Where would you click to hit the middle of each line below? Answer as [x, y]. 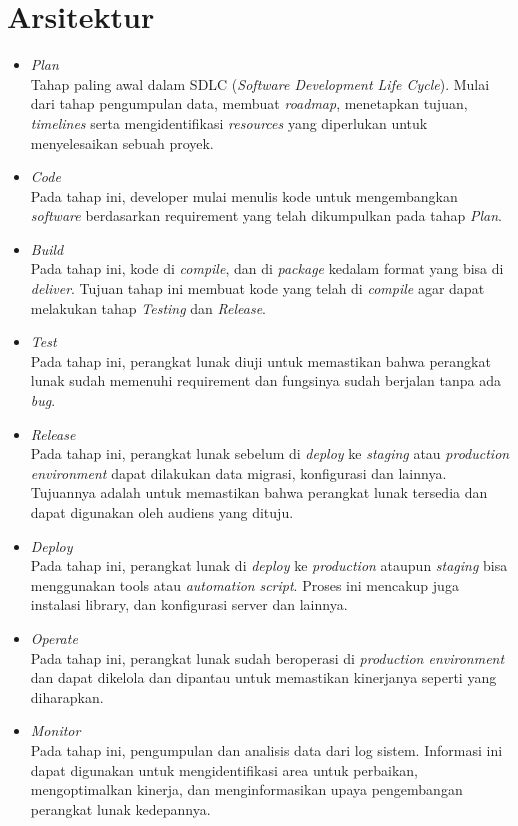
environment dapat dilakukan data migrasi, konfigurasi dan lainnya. [238, 472]
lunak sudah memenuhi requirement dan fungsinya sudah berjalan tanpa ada [265, 380]
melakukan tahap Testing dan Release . [148, 307]
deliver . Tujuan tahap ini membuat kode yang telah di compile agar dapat [257, 288]
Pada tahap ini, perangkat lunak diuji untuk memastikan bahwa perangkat [260, 360]
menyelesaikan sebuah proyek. [122, 142]
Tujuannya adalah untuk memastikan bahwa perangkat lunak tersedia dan [259, 492]
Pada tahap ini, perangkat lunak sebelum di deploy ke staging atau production [270, 453]
